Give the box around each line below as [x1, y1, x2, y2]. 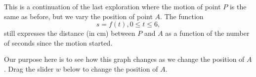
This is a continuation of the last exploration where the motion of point [4, 1, 221, 11]
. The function [160, 11, 204, 21]
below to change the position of [63, 63, 158, 74]
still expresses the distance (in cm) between [4, 28, 135, 38]
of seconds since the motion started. [4, 37, 113, 48]
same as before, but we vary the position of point [4, 11, 153, 21]
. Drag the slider [4, 63, 54, 74]
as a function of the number [165, 28, 250, 38]
